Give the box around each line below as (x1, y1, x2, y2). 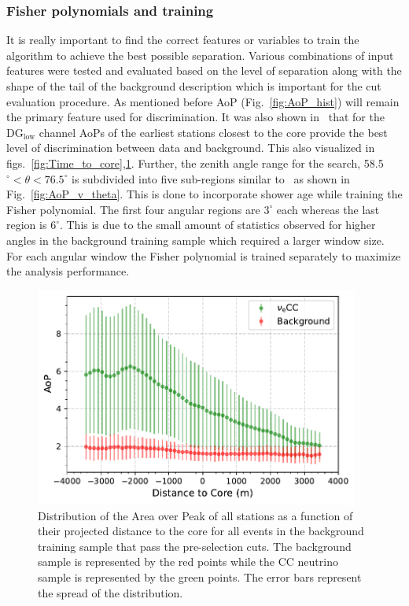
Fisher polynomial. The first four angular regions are (6, 201, 260, 217)
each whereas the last (276, 201, 380, 217)
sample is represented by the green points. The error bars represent (38, 569, 362, 585)
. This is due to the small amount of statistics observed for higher (59, 216, 376, 233)
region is (6, 216, 47, 233)
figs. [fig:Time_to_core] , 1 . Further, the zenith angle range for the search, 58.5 (6, 154, 384, 171)
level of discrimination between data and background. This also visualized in (6, 139, 375, 156)
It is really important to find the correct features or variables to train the (6, 31, 359, 48)
